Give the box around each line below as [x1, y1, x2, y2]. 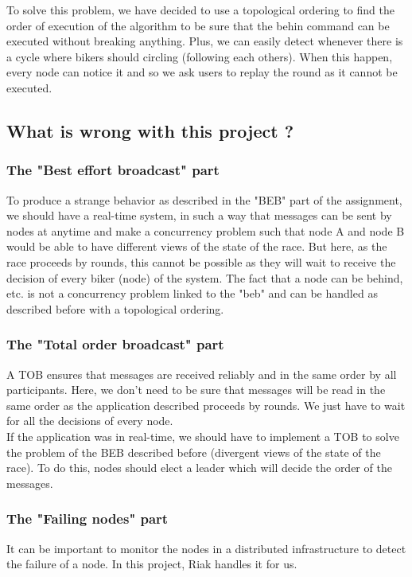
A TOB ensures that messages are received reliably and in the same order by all [6, 365, 397, 382]
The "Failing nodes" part [6, 509, 169, 528]
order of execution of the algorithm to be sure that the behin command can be [6, 17, 390, 33]
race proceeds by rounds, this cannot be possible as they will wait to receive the [6, 253, 396, 270]
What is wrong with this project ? [6, 118, 294, 142]
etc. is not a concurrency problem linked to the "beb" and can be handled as [6, 285, 378, 302]
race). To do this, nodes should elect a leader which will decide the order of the [6, 459, 392, 476]
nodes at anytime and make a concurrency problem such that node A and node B [6, 222, 405, 239]
